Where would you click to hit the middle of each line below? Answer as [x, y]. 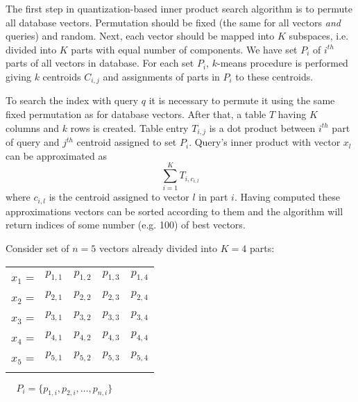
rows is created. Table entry [129, 127]
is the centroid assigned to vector [119, 197]
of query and [33, 142]
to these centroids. [274, 76]
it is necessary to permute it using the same [242, 100]
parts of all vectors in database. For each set [100, 63]
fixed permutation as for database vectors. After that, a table [136, 114]
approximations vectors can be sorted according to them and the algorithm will [174, 211]
